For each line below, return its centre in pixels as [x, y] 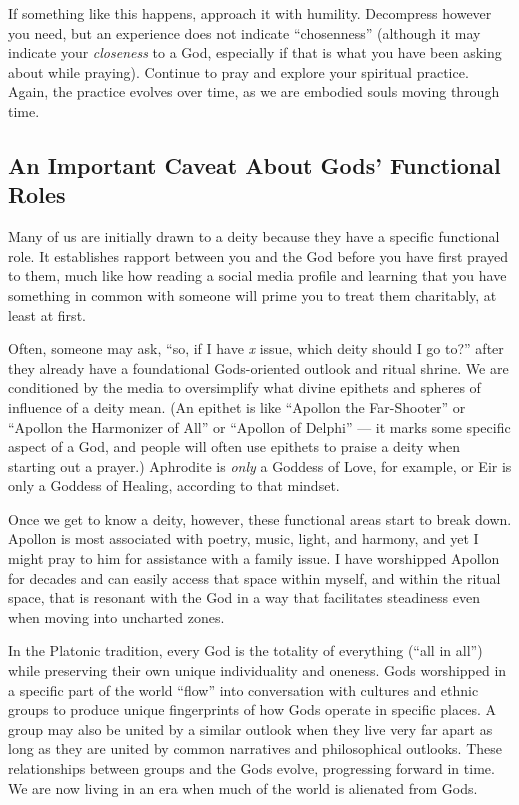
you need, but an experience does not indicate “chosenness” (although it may [244, 32]
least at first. [47, 314]
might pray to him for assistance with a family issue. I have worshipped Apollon [254, 558]
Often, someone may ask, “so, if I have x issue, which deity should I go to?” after [256, 348]
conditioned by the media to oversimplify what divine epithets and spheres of [244, 387]
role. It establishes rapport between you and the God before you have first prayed [258, 255]
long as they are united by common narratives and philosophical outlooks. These [255, 748]
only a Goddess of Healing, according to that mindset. [174, 485]
